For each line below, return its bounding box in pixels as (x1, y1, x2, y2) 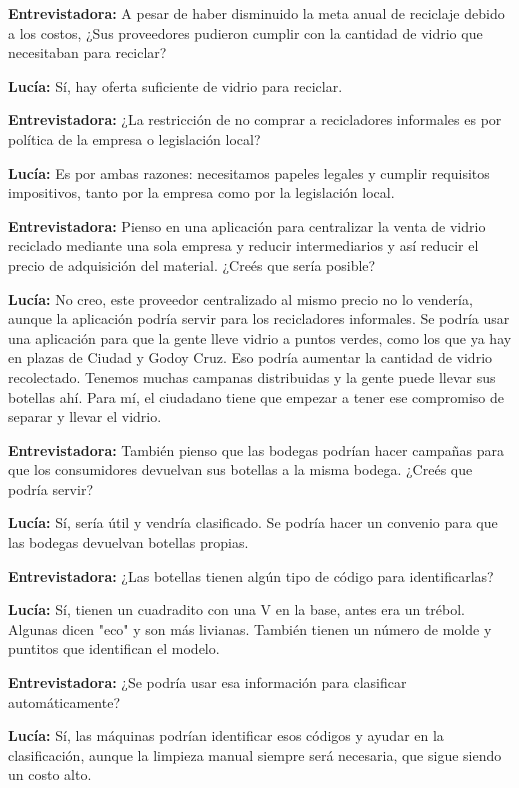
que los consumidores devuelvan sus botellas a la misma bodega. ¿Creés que (8, 459, 473, 480)
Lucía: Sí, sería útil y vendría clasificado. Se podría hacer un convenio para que (8, 512, 498, 533)
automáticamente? (8, 691, 120, 712)
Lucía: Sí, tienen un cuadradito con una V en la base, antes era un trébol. (8, 599, 466, 620)
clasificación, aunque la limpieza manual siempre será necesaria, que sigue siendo (8, 744, 502, 765)
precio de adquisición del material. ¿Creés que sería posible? (8, 254, 376, 275)
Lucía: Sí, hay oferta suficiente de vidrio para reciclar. (8, 75, 343, 96)
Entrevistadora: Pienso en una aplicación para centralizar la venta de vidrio (8, 215, 486, 236)
